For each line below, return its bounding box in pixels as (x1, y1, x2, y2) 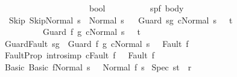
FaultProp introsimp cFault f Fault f (4, 49, 154, 61)
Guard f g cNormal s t (42, 25, 141, 38)
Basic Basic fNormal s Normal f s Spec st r (4, 60, 192, 73)
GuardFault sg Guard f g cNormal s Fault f (4, 37, 189, 49)
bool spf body (89, 2, 184, 14)
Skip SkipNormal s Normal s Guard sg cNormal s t (8, 13, 233, 26)
